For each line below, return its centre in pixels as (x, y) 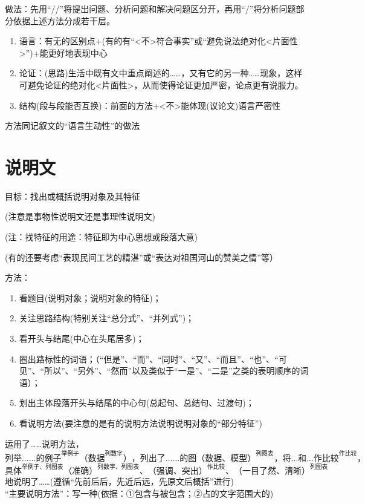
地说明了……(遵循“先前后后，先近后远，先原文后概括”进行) (119, 481)
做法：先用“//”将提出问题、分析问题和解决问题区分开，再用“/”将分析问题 (150, 8)
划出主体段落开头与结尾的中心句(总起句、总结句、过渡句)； (137, 403)
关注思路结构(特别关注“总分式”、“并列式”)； (107, 318)
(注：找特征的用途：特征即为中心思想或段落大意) (101, 237)
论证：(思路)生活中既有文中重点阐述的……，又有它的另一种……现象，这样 (161, 73)
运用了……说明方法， (44, 443)
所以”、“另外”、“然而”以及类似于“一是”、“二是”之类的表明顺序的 (172, 371)
